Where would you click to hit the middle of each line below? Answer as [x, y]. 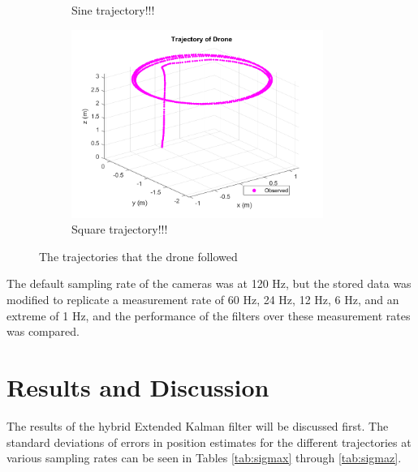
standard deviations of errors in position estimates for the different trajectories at [209, 442]
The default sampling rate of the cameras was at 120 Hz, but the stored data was [209, 283]
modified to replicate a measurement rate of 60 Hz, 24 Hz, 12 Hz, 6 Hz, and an [203, 300]
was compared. [43, 331]
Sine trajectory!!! [113, 10]
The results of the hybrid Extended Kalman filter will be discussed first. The [198, 425]
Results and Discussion [138, 387]
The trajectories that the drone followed [138, 256]
